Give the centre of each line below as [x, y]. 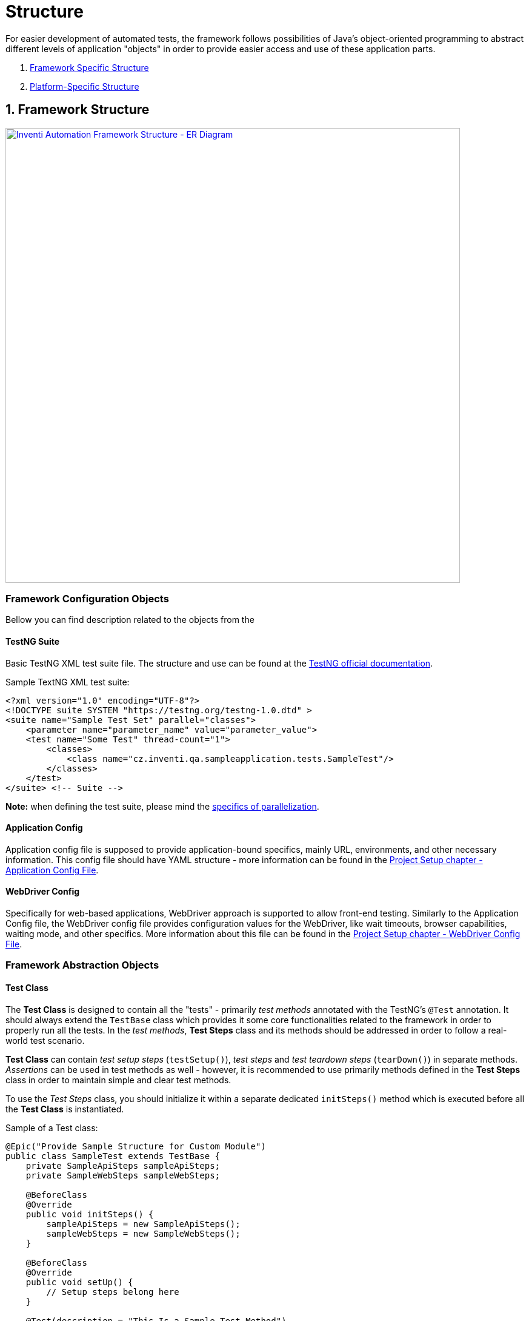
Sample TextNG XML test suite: [68, 682]
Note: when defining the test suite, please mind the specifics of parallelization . [162, 806]
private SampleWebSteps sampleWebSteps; [123, 1175]
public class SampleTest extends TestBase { [113, 1156]
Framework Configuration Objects [87, 598]
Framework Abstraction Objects [82, 965]
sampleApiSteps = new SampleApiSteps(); [143, 1224]
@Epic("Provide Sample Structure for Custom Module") [136, 1146]
